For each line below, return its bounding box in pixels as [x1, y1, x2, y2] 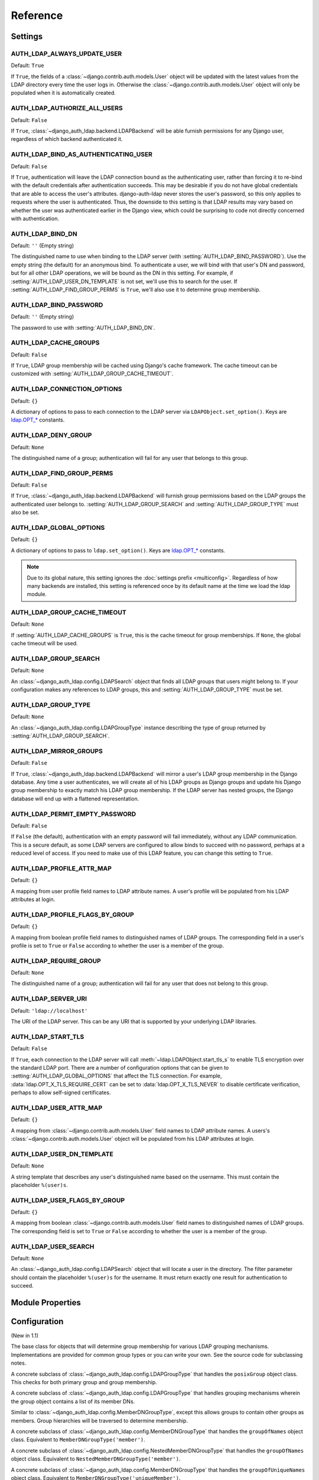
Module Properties [11, 1297, 81, 1308]
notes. [11, 1359, 27, 1367]
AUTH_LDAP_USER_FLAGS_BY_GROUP [11, 1196, 125, 1204]
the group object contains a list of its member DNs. [11, 1398, 135, 1405]
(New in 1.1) [11, 1332, 38, 1339]
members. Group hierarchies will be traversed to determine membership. [11, 1417, 188, 1424]
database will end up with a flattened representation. [11, 795, 139, 802]
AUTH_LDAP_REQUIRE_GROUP [11, 957, 102, 965]
